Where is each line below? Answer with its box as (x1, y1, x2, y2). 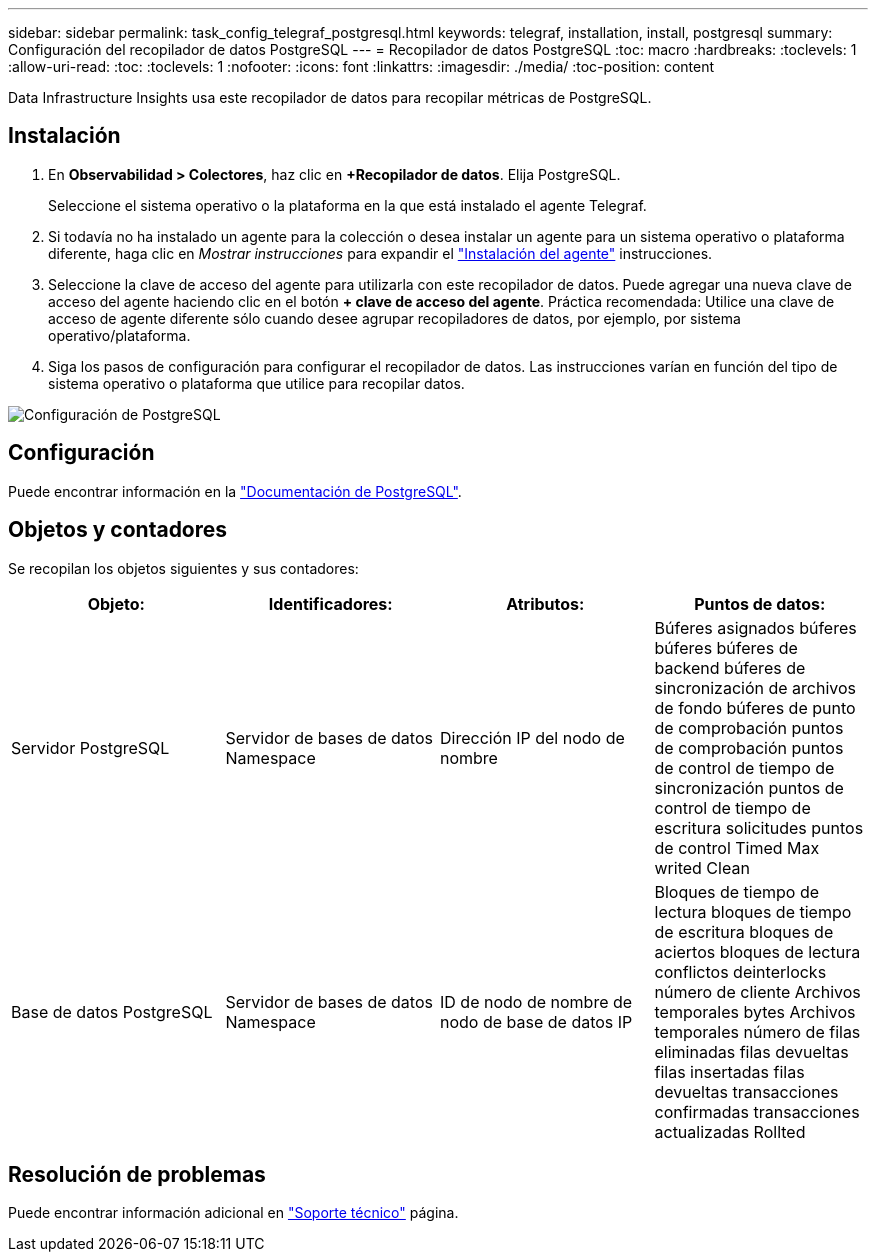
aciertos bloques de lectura (654, 941, 861, 962)
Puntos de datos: (694, 593, 826, 614)
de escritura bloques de (654, 921, 834, 942)
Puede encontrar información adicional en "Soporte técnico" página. (8, 1204, 459, 1222)
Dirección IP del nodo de (440, 727, 625, 748)
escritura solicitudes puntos (654, 817, 864, 838)
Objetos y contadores (8, 517, 228, 543)
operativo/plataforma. (48, 326, 191, 344)
